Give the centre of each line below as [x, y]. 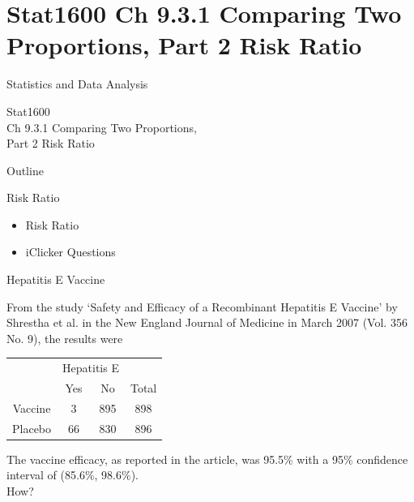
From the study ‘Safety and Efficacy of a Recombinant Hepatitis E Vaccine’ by [202, 306]
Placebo [32, 428]
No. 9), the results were [65, 338]
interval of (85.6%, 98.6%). [73, 475]
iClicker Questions [70, 252]
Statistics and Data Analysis [77, 84]
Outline [25, 170]
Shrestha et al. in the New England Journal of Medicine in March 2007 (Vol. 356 [207, 322]
